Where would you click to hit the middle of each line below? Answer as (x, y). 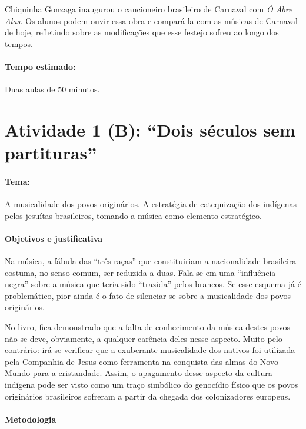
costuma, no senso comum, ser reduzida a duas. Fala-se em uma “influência (140, 272)
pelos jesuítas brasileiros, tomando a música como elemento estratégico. (133, 215)
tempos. (19, 43)
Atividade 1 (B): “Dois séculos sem (150, 129)
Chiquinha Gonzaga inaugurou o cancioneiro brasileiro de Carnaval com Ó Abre (149, 9)
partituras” (51, 153)
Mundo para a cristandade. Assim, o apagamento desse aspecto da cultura (139, 373)
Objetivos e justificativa (54, 238)
